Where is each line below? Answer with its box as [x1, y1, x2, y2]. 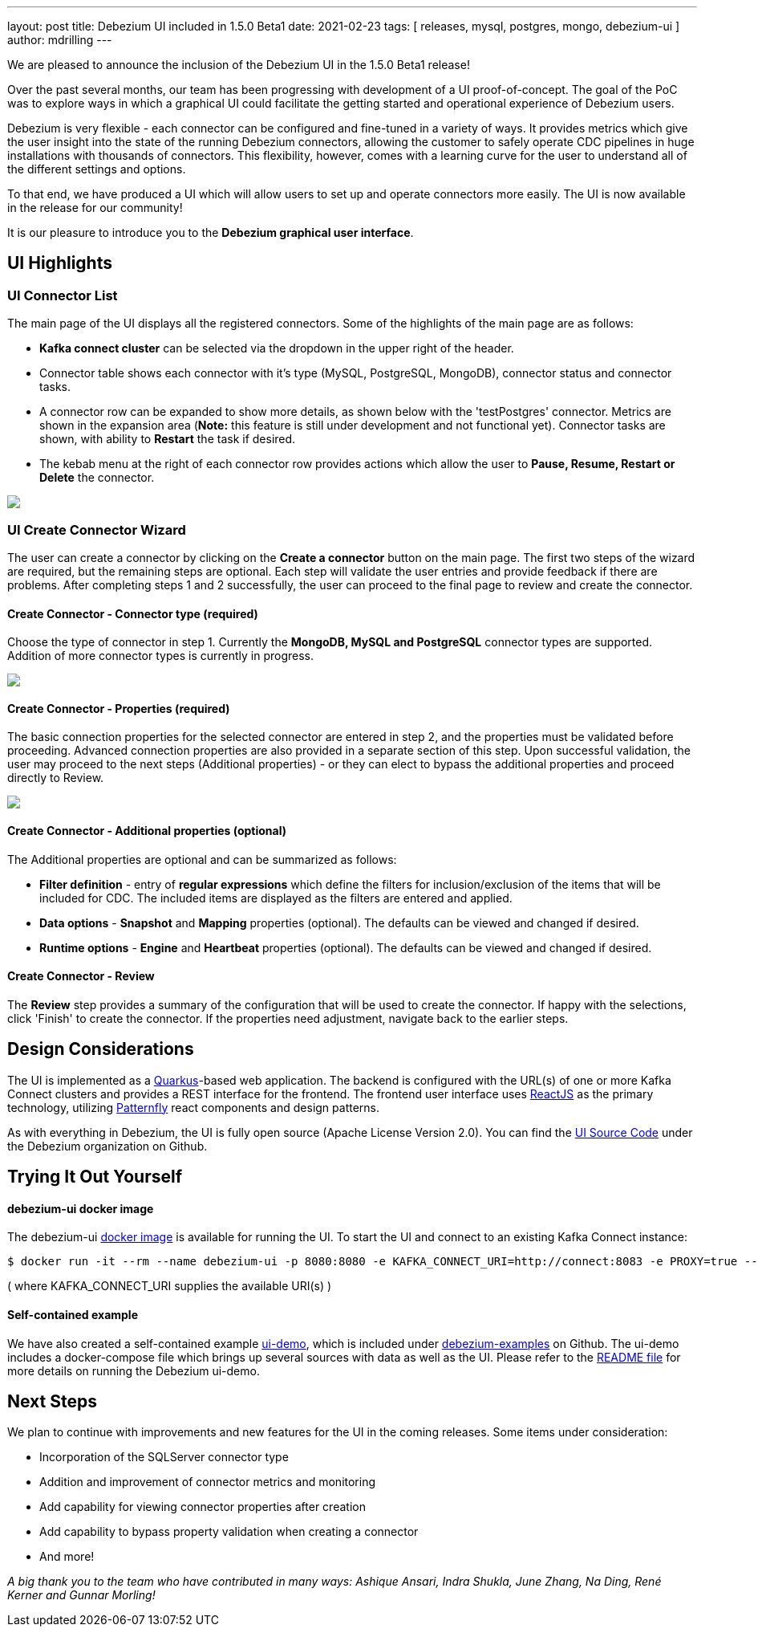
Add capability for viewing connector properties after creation [39, 1500, 366, 1514]
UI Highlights [7, 253, 112, 274]
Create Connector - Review [7, 969, 155, 983]
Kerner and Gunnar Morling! [7, 1588, 156, 1602]
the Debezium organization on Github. [7, 1138, 208, 1153]
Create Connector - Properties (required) [7, 701, 230, 715]
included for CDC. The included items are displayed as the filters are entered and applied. [39, 890, 513, 905]
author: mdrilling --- [7, 33, 112, 47]
